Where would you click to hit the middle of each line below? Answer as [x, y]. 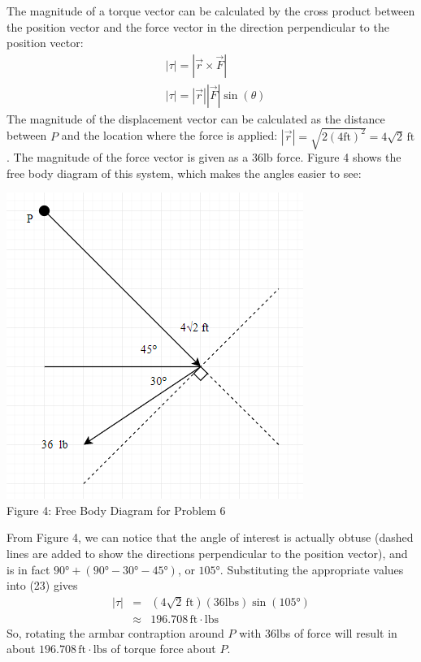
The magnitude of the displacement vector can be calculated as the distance [196, 118]
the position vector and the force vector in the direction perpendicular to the [198, 26]
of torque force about [163, 649]
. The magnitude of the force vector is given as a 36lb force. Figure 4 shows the [204, 156]
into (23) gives [42, 585]
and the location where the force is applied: [169, 135]
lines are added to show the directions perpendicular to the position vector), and [207, 553]
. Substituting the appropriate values [312, 569]
